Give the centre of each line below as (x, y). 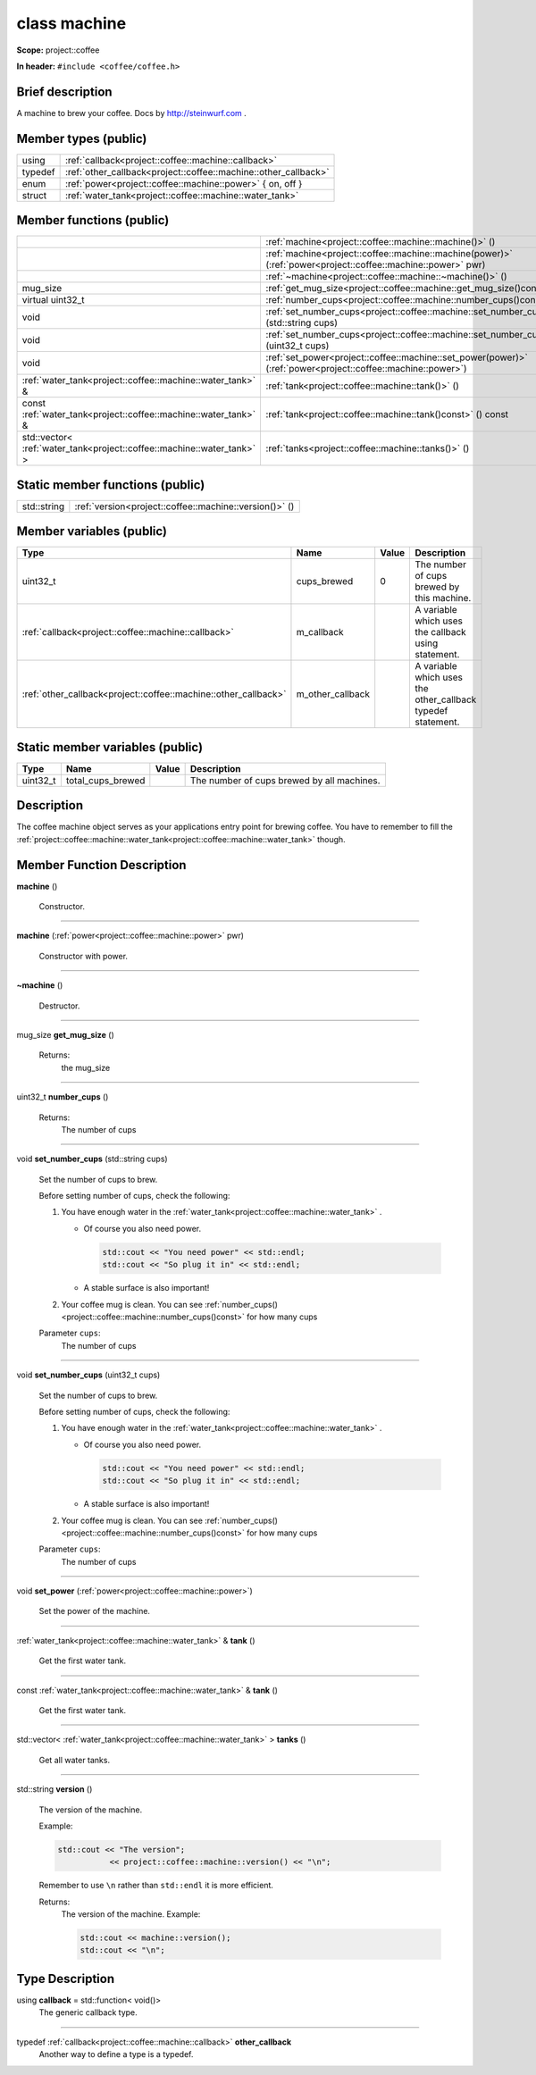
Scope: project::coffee (58, 50)
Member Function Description (101, 865)
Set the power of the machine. (95, 1611)
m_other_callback (333, 694)
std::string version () (54, 1789)
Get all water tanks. (75, 1760)
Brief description (64, 92)
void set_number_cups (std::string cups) (92, 1159)
